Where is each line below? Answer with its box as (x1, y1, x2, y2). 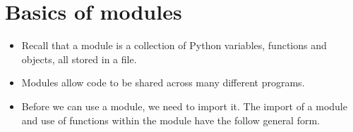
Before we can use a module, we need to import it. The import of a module (21, 98, 347, 113)
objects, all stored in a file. (21, 51, 137, 66)
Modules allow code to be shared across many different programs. (21, 75, 305, 90)
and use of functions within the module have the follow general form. (21, 112, 320, 127)
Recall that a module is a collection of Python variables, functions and (21, 38, 327, 53)
